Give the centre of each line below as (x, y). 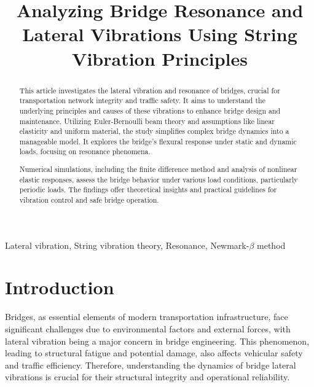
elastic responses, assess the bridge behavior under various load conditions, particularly (159, 179)
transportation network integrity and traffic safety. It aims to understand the (142, 100)
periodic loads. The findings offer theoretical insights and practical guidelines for (148, 190)
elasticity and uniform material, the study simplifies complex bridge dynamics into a (154, 131)
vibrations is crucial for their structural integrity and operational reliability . (147, 377)
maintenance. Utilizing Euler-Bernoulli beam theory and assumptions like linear (147, 121)
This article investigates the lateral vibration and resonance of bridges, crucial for (150, 90)
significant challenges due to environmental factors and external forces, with (148, 328)
